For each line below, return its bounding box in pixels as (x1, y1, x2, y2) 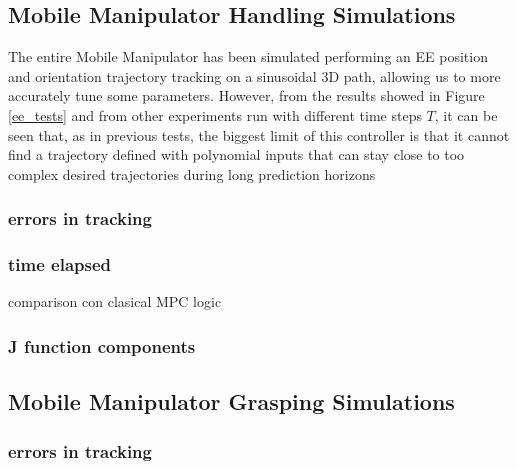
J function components (8, 333, 196, 358)
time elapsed (8, 252, 112, 277)
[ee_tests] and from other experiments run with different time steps (8, 104, 422, 125)
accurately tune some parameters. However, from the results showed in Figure (8, 85, 485, 106)
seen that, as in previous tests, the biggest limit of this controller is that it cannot (8, 124, 510, 145)
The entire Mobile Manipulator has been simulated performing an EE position (8, 46, 488, 67)
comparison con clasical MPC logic (8, 291, 222, 312)
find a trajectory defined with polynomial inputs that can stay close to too (8, 144, 465, 165)
